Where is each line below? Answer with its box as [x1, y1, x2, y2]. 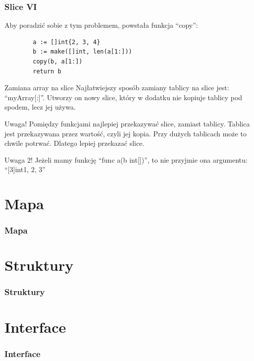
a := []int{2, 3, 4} [33, 38, 101, 46]
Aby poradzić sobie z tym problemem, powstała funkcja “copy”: [4, 20, 198, 30]
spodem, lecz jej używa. [4, 102, 76, 112]
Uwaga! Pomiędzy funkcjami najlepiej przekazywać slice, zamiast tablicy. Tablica [4, 118, 250, 128]
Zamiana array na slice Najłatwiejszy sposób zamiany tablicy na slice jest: [4, 82, 229, 93]
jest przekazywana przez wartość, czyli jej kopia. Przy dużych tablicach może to [4, 128, 247, 138]
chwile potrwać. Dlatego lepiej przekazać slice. [4, 138, 145, 148]
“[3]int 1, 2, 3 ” [4, 164, 46, 175]
